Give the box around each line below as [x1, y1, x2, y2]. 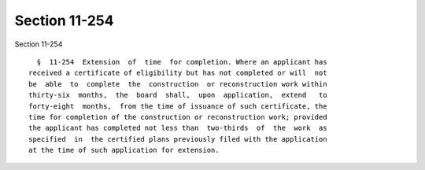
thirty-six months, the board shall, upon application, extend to [28, 91, 327, 100]
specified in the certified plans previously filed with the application [28, 135, 327, 143]
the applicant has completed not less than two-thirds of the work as [28, 124, 327, 133]
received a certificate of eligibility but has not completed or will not [28, 68, 327, 78]
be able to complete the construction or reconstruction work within [28, 79, 327, 88]
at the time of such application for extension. [28, 146, 220, 155]
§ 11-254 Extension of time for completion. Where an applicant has [36, 57, 327, 66]
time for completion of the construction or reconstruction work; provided [28, 113, 327, 121]
